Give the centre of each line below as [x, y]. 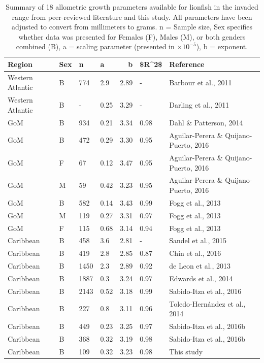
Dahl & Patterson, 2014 [206, 122]
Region [20, 64]
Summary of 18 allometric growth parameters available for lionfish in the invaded [132, 7]
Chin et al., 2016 [195, 253]
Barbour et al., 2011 [201, 82]
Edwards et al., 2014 [201, 278]
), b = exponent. [222, 46]
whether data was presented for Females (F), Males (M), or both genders [132, 36]
